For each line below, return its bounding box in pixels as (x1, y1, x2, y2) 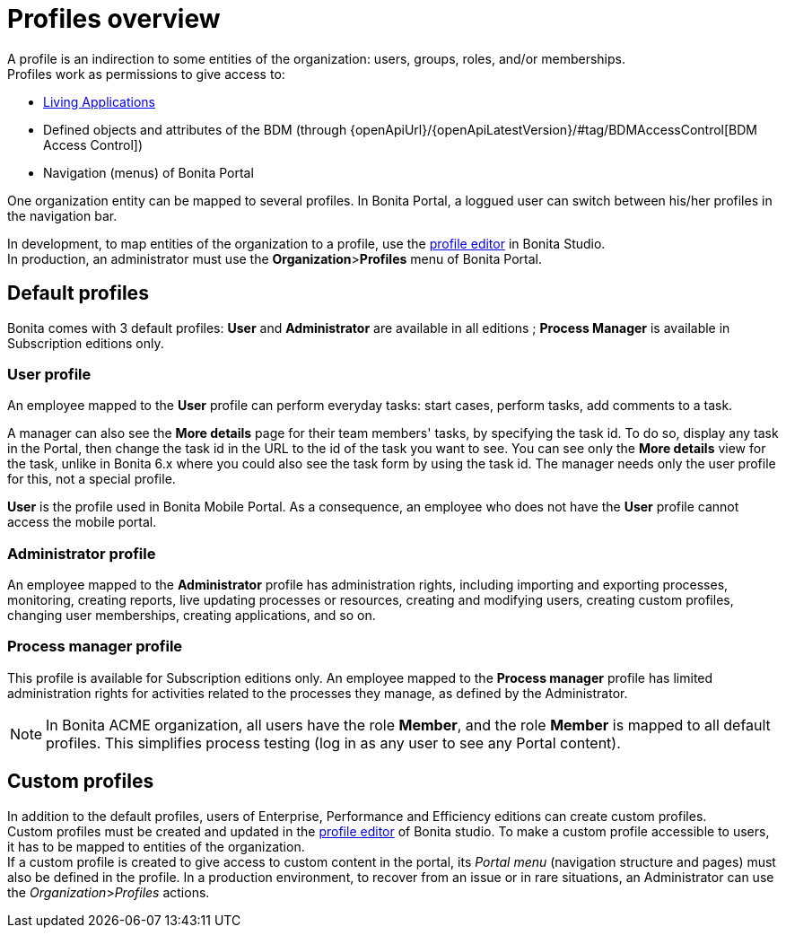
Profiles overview (7, 4, 221, 34)
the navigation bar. (7, 207, 118, 223)
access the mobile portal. (7, 514, 157, 530)
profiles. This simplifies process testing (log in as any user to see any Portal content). (46, 733, 621, 752)
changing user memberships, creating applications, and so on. (7, 607, 376, 624)
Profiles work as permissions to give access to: (7, 66, 285, 82)
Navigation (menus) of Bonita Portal (43, 164, 254, 180)
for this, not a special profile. (7, 471, 176, 487)
